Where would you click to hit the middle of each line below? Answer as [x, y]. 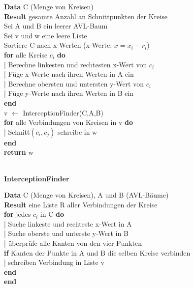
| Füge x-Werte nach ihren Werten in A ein [69, 74]
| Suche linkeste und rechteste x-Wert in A [68, 223]
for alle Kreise [26, 54]
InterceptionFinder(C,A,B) [63, 112]
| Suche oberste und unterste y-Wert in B [66, 233]
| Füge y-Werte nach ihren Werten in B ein [69, 93]
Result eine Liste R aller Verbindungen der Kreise [81, 204]
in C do [52, 214]
